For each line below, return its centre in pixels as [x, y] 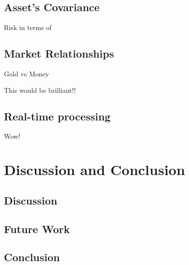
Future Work [37, 228]
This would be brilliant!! [40, 90]
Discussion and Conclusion [94, 169]
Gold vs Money [27, 74]
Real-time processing [57, 116]
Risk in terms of [28, 27]
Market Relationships [59, 53]
